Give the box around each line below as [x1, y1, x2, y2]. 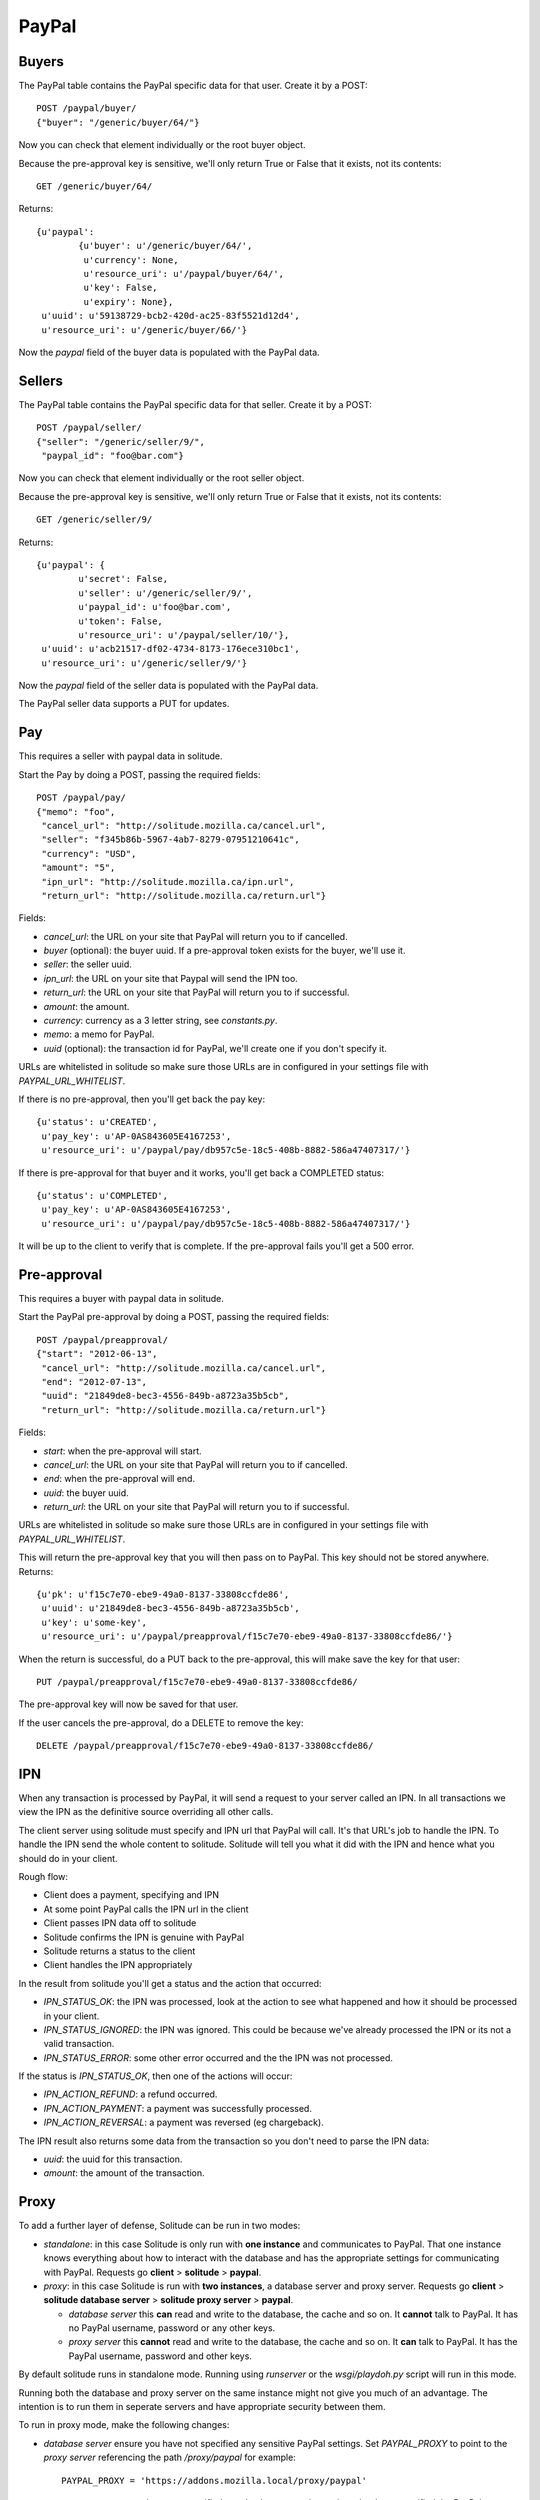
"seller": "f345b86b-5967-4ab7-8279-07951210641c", [41, 834, 300, 845]
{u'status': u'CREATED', [36, 1116, 158, 1128]
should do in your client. [18, 1852, 119, 1864]
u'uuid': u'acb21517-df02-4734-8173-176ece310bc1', [41, 643, 300, 655]
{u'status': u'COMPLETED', [36, 1190, 169, 1201]
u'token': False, [78, 615, 164, 627]
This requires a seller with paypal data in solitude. [18, 750, 223, 762]
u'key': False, [83, 282, 158, 294]
